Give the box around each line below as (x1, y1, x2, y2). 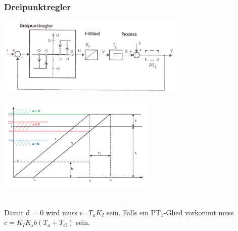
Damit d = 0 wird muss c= (4, 207, 88, 217)
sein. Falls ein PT (107, 207, 161, 217)
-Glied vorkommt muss (163, 207, 234, 217)
